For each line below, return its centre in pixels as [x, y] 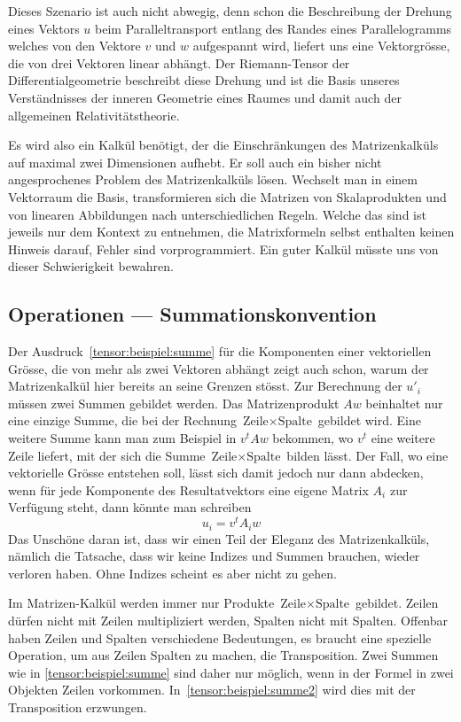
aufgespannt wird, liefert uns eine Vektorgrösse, [321, 46]
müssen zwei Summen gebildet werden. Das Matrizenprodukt [174, 403]
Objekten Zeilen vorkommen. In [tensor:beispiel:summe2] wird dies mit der [212, 690]
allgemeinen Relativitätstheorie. [94, 115]
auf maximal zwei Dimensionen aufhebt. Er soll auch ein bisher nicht [195, 162]
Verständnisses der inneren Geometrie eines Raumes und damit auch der [205, 97]
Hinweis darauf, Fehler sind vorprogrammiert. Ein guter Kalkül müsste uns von [223, 248]
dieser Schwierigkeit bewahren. [91, 266]
